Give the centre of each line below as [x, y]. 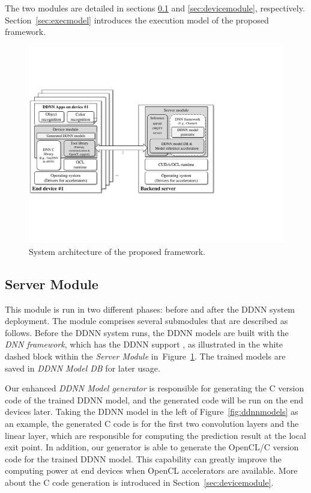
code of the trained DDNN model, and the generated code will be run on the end [154, 400]
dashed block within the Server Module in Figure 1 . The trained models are [145, 356]
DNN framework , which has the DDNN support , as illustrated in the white [144, 344]
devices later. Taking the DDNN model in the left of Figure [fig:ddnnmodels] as [152, 412]
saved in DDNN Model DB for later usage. [83, 368]
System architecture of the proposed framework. [117, 251]
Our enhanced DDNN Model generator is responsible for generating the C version [155, 388]
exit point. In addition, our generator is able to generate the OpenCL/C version [152, 447]
